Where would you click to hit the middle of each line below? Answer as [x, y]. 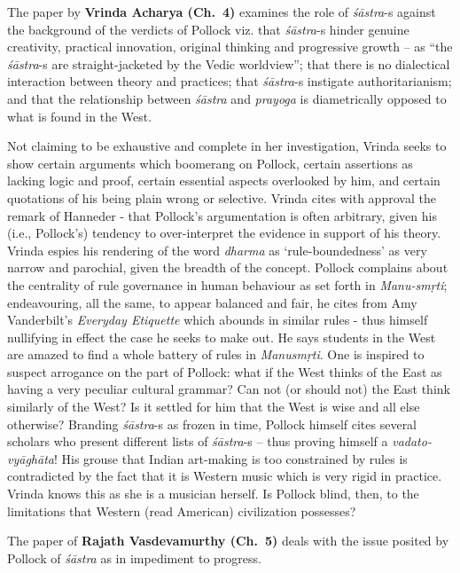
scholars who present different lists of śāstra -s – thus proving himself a [198, 441]
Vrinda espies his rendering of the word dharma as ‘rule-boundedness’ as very [217, 250]
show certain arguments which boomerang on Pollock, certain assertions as [210, 163]
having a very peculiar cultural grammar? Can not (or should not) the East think [229, 389]
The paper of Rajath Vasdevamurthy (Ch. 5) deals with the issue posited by [228, 541]
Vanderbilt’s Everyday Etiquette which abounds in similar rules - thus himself [218, 320]
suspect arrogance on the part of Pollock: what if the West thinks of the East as [225, 371]
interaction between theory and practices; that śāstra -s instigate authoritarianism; [230, 81]
